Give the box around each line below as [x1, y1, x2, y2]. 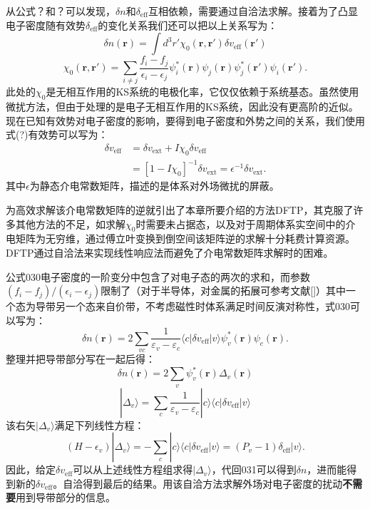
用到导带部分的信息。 [16, 490, 115, 505]
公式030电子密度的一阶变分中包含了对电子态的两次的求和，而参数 [6, 269, 310, 284]
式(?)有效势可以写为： [6, 127, 108, 142]
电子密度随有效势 [6, 17, 86, 32]
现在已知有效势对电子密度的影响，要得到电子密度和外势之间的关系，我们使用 [6, 113, 365, 128]
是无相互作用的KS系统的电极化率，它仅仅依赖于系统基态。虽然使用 [46, 84, 359, 99]
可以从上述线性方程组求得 [73, 462, 193, 477]
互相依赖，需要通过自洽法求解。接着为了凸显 [148, 4, 358, 18]
